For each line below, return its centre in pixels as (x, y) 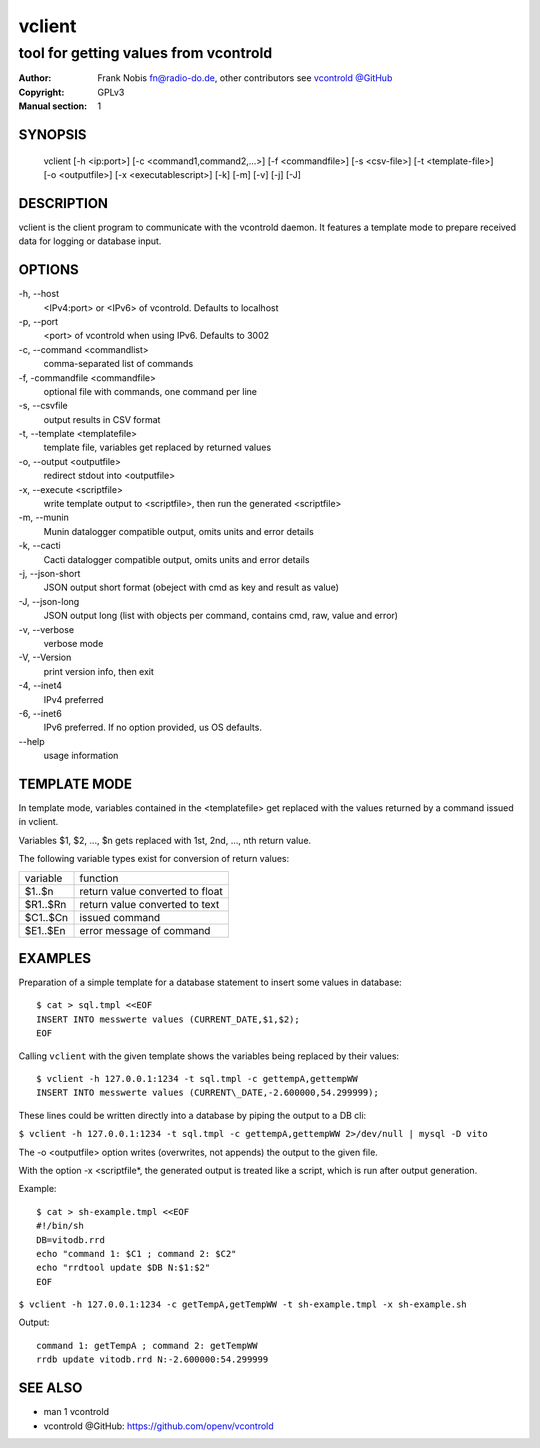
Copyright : (41, 92)
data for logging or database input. (90, 241)
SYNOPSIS (52, 134)
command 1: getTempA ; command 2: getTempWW (147, 1345)
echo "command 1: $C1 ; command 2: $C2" (136, 1253)
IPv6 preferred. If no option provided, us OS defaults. (152, 727)
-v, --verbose (46, 629)
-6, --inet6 (40, 713)
